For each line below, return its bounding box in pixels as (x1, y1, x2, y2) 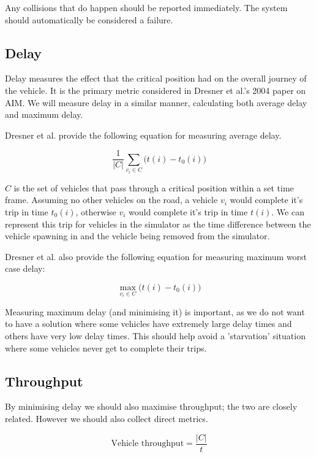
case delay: (5, 262, 45, 275)
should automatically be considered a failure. (5, 13, 173, 26)
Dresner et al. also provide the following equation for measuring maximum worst (5, 250, 307, 263)
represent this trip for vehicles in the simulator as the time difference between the (5, 217, 311, 230)
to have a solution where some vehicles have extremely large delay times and (5, 317, 292, 330)
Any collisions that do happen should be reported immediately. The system (5, 1, 288, 13)
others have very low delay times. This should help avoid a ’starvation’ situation (5, 329, 306, 342)
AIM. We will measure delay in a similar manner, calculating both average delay (5, 96, 307, 109)
